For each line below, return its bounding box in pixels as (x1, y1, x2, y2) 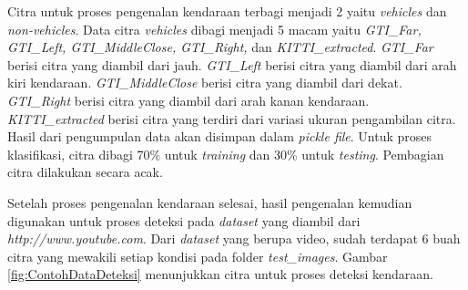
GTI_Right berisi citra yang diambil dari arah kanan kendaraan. (7, 90, 370, 109)
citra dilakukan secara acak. (7, 162, 163, 181)
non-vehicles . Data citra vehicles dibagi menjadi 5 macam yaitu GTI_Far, (7, 19, 422, 38)
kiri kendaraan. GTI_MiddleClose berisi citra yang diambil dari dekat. (7, 73, 402, 92)
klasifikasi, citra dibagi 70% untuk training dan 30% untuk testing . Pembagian (7, 144, 444, 163)
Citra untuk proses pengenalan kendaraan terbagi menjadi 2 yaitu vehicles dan (7, 2, 447, 20)
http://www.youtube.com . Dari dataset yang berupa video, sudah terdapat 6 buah (7, 229, 461, 248)
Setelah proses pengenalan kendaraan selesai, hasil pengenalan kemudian (7, 192, 412, 212)
